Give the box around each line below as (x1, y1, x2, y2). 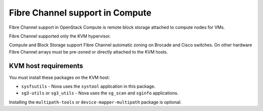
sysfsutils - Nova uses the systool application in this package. (21, 83, 156, 90)
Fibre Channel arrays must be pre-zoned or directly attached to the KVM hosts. (9, 49, 168, 55)
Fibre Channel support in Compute (9, 7, 152, 18)
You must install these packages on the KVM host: (9, 74, 110, 80)
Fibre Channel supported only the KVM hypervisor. (9, 33, 111, 39)
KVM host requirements (9, 61, 83, 70)
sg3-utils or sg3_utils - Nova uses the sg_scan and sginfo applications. (21, 90, 179, 96)
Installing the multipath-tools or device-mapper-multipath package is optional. (9, 99, 182, 105)
